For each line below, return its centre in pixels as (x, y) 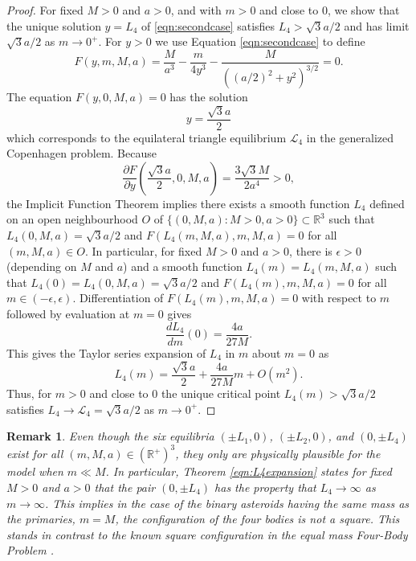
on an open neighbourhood (72, 219)
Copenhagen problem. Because (82, 153)
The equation (39, 97)
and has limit (377, 25)
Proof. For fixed (45, 10)
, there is (311, 250)
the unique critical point (221, 393)
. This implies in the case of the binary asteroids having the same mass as (227, 503)
